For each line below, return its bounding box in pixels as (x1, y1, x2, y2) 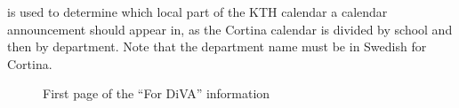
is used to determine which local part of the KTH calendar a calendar (7, 3, 388, 20)
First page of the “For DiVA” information (43, 84, 270, 103)
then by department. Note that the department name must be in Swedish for (7, 37, 427, 56)
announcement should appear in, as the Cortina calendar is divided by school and (7, 19, 453, 38)
